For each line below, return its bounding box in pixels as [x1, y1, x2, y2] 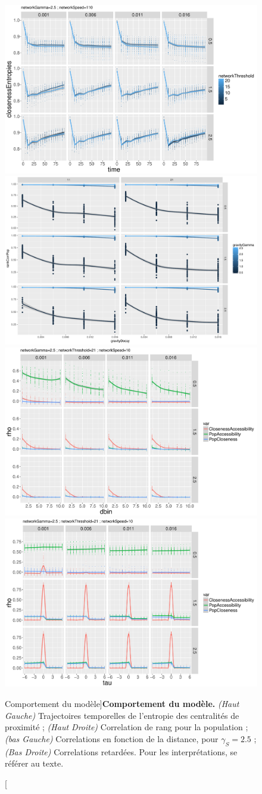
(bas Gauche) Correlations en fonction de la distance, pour [5, 732, 219, 745]
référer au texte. [5, 757, 64, 770]
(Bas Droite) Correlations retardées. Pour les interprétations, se [5, 745, 238, 758]
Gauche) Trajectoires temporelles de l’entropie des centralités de [5, 709, 239, 721]
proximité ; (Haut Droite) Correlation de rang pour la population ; [5, 721, 248, 733]
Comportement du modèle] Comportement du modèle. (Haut [5, 697, 239, 709]
